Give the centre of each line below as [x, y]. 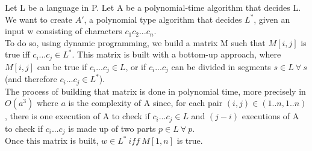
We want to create [39, 19]
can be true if [62, 66]
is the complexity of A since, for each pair [145, 103]
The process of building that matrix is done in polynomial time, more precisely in [155, 91]
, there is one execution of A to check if [77, 116]
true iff [17, 54]
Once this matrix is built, [52, 141]
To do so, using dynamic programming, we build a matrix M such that [135, 42]
